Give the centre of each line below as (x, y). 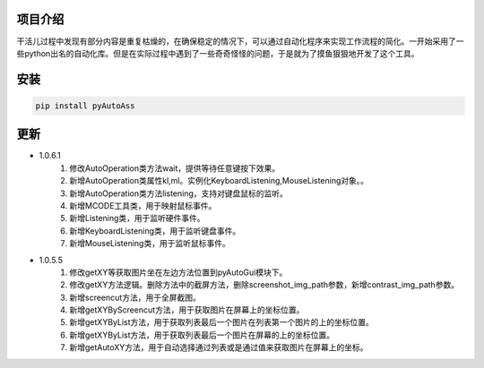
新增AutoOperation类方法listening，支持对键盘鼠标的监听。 (179, 193)
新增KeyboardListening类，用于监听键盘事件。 (155, 231)
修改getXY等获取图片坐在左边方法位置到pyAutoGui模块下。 (178, 272)
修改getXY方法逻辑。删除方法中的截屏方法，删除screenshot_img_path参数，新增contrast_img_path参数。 (264, 285)
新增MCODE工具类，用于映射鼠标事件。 (143, 205)
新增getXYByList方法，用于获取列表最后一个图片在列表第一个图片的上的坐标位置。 (221, 322)
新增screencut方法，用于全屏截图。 (135, 297)
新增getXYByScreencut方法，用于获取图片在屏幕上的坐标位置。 (187, 310)
